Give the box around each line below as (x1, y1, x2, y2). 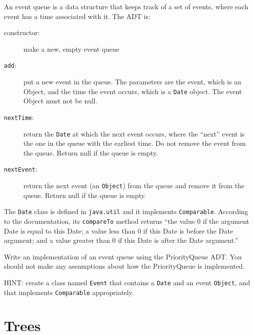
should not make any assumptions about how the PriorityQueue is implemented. (4, 261, 245, 271)
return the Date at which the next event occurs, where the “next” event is (23, 128, 245, 138)
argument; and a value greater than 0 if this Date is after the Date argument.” (4, 235, 238, 245)
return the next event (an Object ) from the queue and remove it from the (23, 180, 245, 191)
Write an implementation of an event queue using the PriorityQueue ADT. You (4, 251, 242, 261)
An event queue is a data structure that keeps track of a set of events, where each (4, 1, 249, 11)
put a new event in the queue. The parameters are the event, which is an (23, 77, 241, 87)
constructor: (4, 27, 40, 38)
